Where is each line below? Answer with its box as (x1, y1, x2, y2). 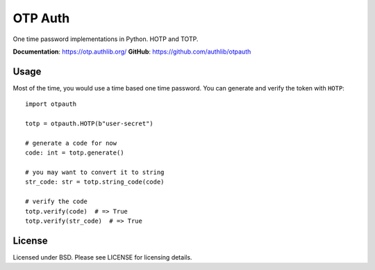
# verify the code (25, 198, 88, 205)
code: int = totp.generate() (25, 149, 124, 157)
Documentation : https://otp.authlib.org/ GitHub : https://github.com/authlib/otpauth (12, 47, 251, 56)
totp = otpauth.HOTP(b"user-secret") (25, 120, 154, 128)
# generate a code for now (25, 139, 117, 147)
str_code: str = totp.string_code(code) (25, 178, 165, 186)
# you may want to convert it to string (25, 168, 165, 176)
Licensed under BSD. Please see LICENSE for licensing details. (12, 253, 192, 261)
